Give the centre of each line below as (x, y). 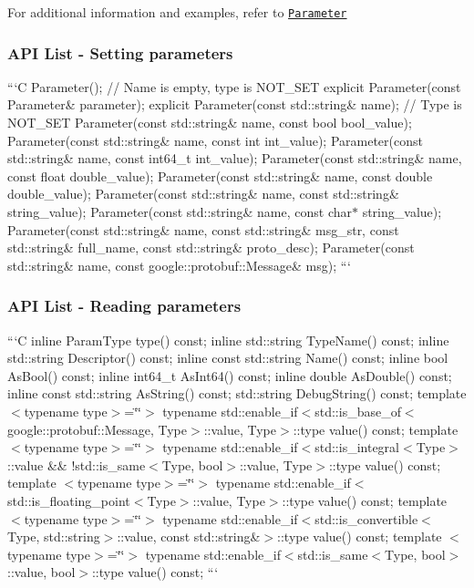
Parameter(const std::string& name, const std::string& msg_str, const (203, 229)
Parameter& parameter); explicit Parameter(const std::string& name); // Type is (235, 104)
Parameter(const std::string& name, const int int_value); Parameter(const (215, 140)
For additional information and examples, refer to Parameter (177, 12)
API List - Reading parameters (124, 306)
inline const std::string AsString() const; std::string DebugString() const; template (237, 393)
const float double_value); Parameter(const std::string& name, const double (220, 175)
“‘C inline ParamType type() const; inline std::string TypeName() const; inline (228, 340)
